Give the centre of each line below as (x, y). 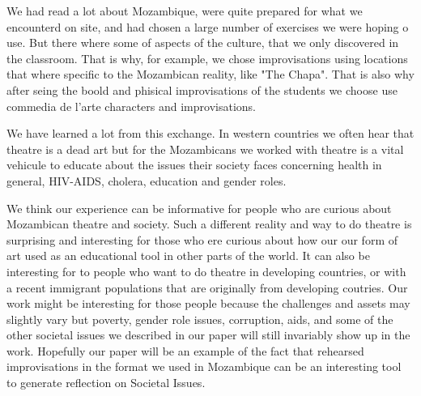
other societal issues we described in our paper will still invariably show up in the (208, 335)
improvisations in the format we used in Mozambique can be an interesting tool (204, 366)
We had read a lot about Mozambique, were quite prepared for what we (185, 11)
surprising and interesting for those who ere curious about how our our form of (202, 239)
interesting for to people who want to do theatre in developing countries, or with (206, 271)
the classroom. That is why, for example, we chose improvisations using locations (207, 58)
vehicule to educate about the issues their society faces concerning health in (194, 165)
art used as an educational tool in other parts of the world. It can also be (188, 255)
